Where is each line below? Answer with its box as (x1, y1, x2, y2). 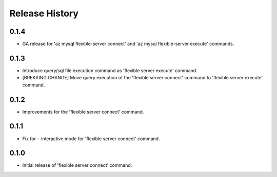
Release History (9, 8, 79, 19)
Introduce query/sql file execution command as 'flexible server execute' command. (22, 67, 197, 74)
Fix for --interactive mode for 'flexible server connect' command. (22, 136, 160, 142)
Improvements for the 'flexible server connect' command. (22, 108, 144, 115)
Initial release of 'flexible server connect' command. (22, 162, 132, 168)
